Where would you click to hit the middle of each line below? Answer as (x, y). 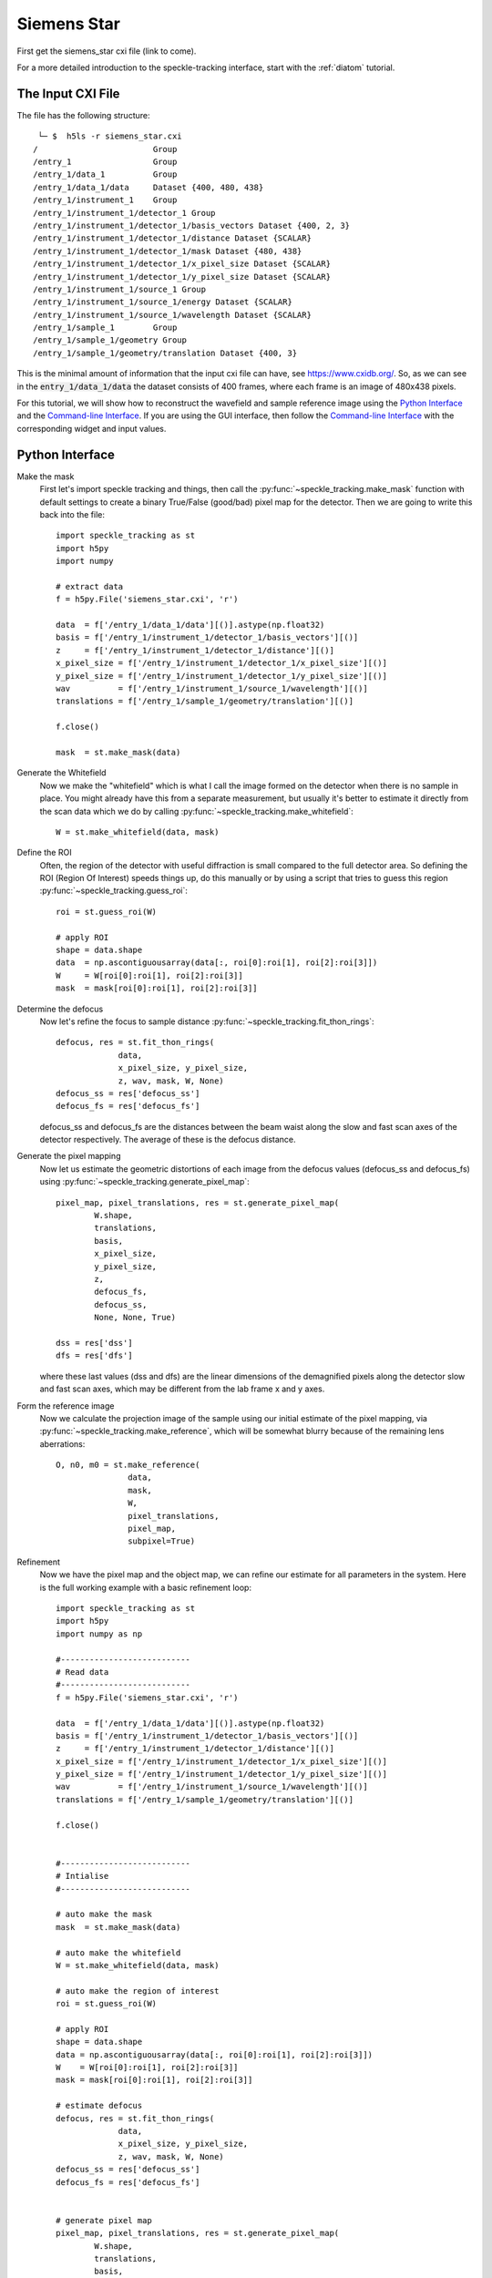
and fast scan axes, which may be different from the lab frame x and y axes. (182, 1389)
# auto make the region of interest (138, 1991)
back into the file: (72, 514)
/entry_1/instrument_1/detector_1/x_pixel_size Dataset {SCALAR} (182, 264)
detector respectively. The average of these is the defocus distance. (168, 1140)
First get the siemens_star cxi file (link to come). (107, 51)
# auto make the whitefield (118, 1953)
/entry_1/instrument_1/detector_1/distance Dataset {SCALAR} (172, 238)
